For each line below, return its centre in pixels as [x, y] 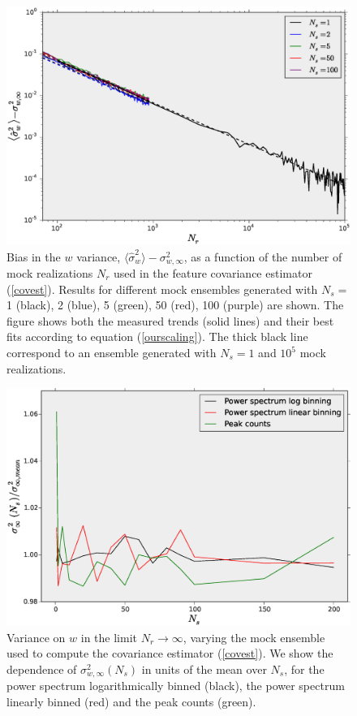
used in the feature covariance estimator [213, 273]
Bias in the [34, 256]
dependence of [42, 669]
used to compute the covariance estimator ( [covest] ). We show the [170, 653]
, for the [304, 669]
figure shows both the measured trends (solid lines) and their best [170, 320]
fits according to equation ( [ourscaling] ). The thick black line [157, 336]
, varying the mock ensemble [254, 637]
